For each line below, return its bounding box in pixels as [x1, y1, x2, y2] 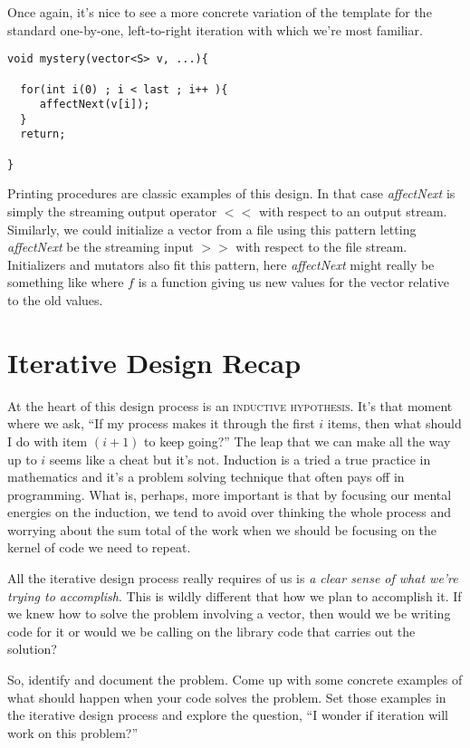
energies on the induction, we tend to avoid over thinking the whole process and [7, 503, 451, 522]
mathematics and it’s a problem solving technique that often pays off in [7, 467, 405, 486]
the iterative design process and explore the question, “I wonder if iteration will [7, 705, 449, 724]
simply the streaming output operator [7, 202, 217, 221]
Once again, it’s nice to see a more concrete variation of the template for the [7, 3, 432, 21]
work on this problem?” [7, 723, 139, 742]
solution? [7, 639, 57, 658]
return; [20, 128, 66, 141]
